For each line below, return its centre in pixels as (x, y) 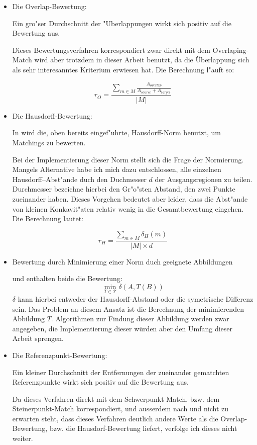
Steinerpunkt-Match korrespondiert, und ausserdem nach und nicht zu (120, 409)
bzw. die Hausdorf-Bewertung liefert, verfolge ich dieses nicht (143, 428)
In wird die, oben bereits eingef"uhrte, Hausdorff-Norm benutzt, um (116, 132)
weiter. (23, 438)
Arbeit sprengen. (38, 338)
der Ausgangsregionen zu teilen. (204, 179)
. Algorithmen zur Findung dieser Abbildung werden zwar (140, 319)
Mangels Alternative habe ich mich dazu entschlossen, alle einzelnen (117, 169)
